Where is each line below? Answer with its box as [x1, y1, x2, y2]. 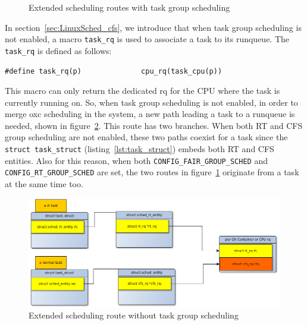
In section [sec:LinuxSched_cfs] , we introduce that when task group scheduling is [5, 21, 302, 33]
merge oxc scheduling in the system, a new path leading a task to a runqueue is [5, 108, 295, 120]
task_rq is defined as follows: [5, 44, 112, 56]
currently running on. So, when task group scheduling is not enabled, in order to [5, 96, 298, 108]
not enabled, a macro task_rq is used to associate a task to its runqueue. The [5, 33, 290, 45]
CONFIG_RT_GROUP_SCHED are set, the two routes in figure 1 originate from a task [5, 166, 299, 178]
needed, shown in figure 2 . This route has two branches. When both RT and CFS [5, 119, 303, 131]
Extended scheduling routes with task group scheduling [29, 1, 230, 13]
